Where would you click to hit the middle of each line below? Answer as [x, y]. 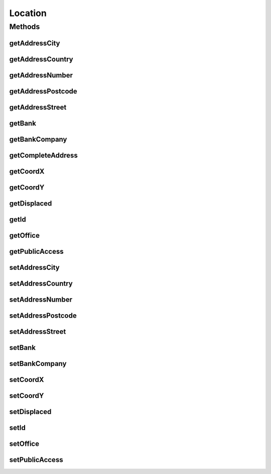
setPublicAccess [36, 460]
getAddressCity [35, 43]
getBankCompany [38, 139]
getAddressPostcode [43, 91]
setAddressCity [34, 267]
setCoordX [27, 380]
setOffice [24, 444]
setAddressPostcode [43, 315]
